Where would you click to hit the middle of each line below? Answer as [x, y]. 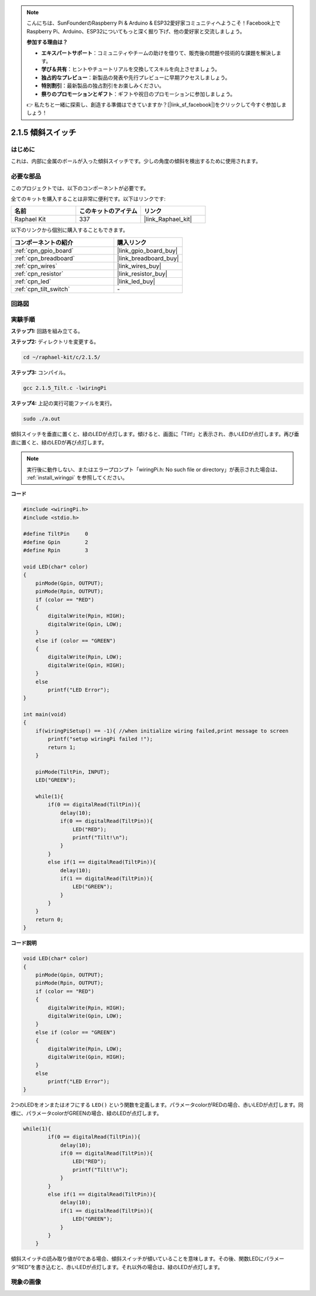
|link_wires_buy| [139, 266]
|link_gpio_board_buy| [147, 250]
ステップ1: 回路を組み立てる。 [47, 331]
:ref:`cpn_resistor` [39, 274]
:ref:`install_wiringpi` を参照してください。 [77, 477]
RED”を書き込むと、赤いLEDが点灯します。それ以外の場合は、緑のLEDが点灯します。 [121, 1267]
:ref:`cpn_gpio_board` [44, 250]
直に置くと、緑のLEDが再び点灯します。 [59, 442]
